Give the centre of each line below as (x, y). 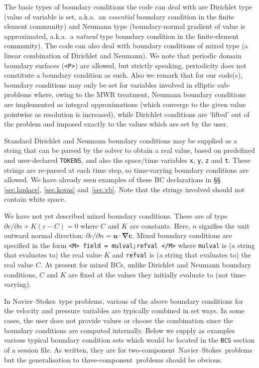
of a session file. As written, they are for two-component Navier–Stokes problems (128, 349)
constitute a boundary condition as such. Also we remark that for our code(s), (123, 75)
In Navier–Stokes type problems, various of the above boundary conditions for (124, 301)
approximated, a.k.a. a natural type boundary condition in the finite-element (122, 36)
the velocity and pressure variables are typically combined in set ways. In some (124, 310)
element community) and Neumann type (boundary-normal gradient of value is (125, 26)
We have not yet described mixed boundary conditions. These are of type (116, 216)
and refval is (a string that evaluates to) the (182, 255)
